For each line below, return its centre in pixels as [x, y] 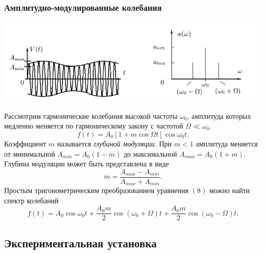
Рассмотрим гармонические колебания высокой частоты [91, 115]
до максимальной [150, 153]
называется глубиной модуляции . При [114, 143]
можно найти [230, 190]
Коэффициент [25, 143]
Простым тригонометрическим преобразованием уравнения [96, 190]
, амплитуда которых [219, 115]
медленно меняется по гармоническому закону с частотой [94, 126]
